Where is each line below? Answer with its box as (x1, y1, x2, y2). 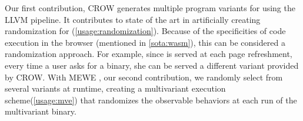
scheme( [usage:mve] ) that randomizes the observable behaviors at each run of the (5, 93, 297, 106)
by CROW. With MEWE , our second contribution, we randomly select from (5, 70, 283, 83)
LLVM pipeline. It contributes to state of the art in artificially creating (5, 13, 261, 25)
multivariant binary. (5, 105, 76, 117)
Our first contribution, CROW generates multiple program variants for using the (5, 2, 295, 14)
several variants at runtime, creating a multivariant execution (5, 82, 226, 95)
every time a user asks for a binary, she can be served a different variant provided (5, 59, 299, 71)
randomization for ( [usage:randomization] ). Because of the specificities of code (5, 25, 286, 37)
